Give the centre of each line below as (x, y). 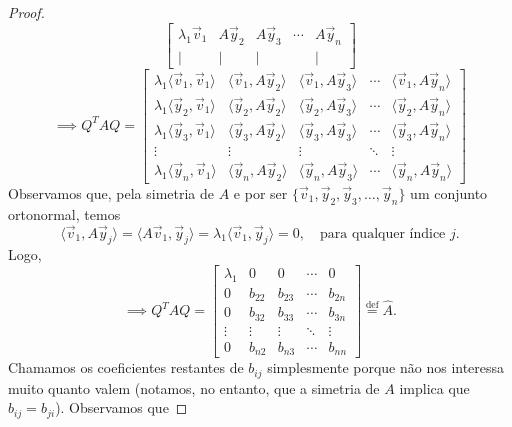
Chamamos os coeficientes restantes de (126, 367)
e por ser (260, 192)
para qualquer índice (383, 233)
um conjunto (449, 192)
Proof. (26, 12)
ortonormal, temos (64, 213)
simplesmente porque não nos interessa (386, 367)
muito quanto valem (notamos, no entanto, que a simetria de (194, 387)
